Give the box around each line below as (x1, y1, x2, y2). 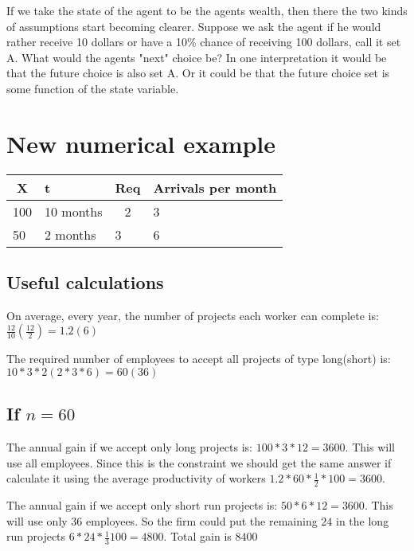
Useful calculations (6, 270, 164, 295)
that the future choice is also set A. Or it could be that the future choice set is (6, 64, 390, 81)
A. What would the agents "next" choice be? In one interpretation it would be (6, 49, 387, 65)
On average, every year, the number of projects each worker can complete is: (6, 307, 379, 323)
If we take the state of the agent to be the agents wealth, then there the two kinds (6, 2, 408, 18)
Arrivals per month (153, 178, 277, 197)
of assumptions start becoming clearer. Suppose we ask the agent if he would (6, 18, 381, 34)
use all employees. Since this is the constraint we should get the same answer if (6, 454, 392, 471)
